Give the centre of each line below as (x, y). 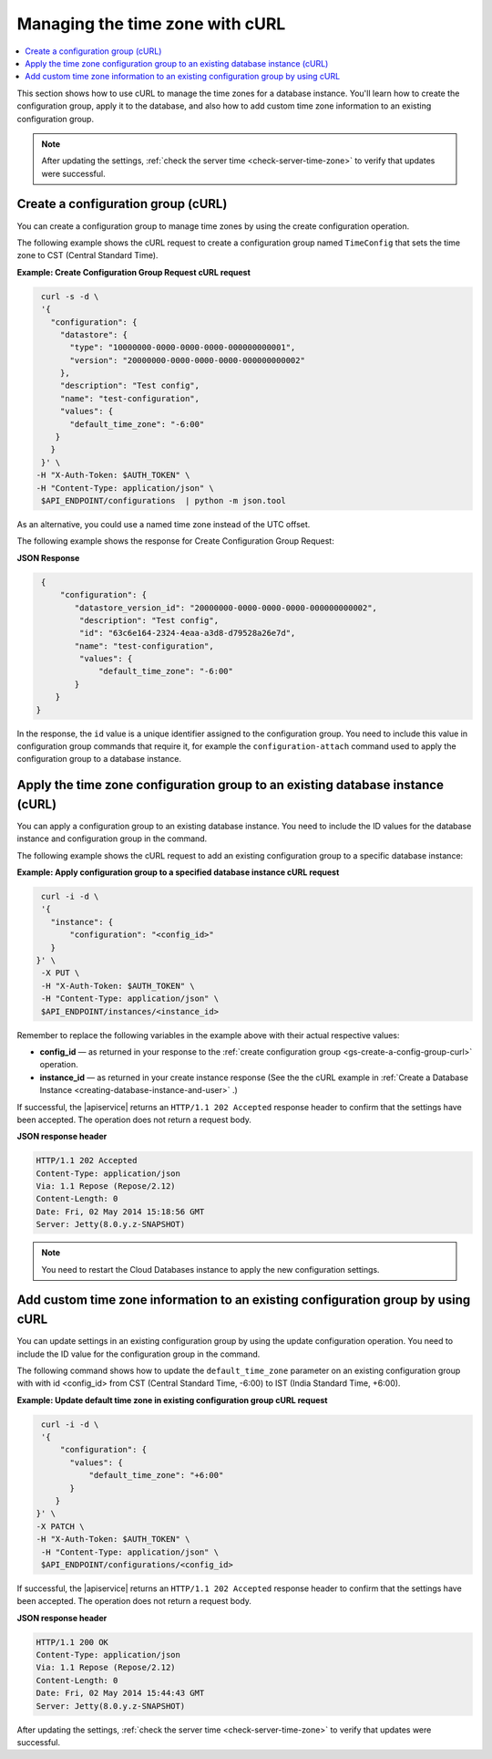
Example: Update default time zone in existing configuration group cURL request (172, 1400)
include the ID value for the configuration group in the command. (138, 1354)
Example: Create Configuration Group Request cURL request (133, 272)
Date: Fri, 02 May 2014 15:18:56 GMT (120, 1212)
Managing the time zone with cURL (151, 24)
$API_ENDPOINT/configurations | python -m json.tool (164, 500)
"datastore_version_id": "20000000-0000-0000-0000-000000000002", (226, 608)
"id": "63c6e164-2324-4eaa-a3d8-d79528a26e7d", (187, 633)
